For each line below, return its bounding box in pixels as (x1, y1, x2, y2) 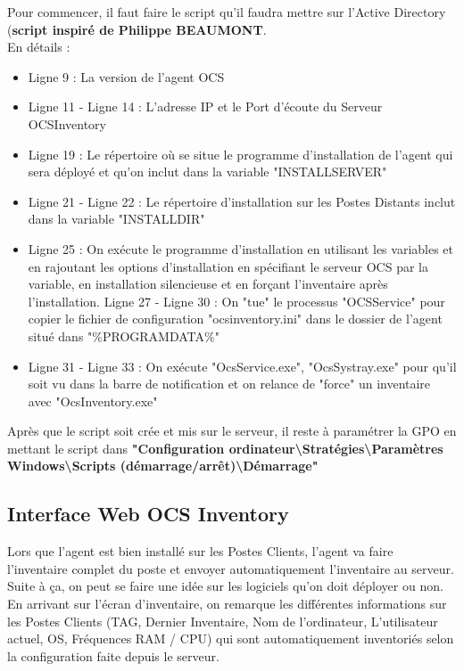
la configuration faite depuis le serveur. (7, 646, 220, 665)
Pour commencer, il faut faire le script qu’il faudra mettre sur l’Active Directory (7, 3, 446, 20)
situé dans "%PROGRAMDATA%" (28, 326, 220, 345)
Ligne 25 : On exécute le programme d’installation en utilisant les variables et (28, 239, 454, 258)
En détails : (7, 37, 70, 56)
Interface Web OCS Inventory (7, 500, 289, 528)
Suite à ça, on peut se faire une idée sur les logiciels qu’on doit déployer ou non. (7, 577, 443, 595)
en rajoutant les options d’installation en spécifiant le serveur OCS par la (28, 257, 428, 275)
